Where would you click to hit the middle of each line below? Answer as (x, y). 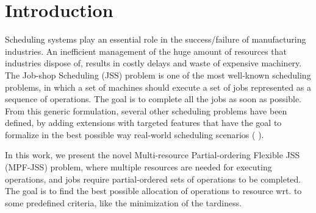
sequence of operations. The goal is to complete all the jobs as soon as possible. (153, 99)
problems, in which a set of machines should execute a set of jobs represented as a (158, 87)
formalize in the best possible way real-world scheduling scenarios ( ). (135, 134)
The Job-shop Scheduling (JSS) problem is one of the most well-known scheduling (158, 75)
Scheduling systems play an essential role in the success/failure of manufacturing (156, 39)
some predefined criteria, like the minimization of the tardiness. (124, 202)
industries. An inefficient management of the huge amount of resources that (146, 51)
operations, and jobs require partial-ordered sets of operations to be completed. (153, 179)
